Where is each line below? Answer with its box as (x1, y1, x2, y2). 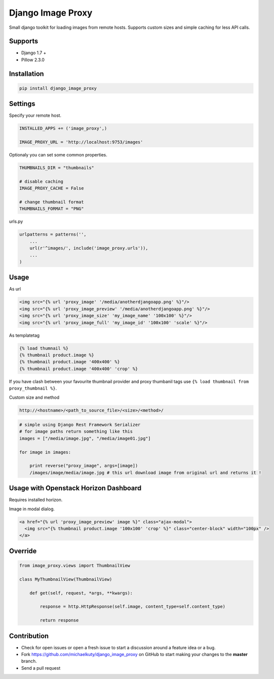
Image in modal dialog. (9, 506, 55, 512)
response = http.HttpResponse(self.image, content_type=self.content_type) (40, 604, 226, 610)
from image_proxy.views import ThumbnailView (19, 563, 130, 569)
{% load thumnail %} (19, 345, 68, 351)
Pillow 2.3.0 (21, 57, 45, 63)
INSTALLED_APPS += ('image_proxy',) (19, 126, 107, 131)
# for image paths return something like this (19, 429, 133, 435)
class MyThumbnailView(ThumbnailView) (19, 576, 112, 582)
